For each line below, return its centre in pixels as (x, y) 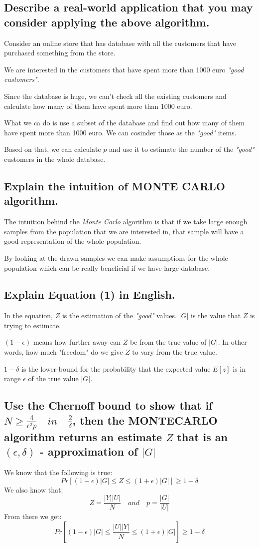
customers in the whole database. (55, 159)
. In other (232, 342)
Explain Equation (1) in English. (90, 294)
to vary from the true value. (175, 352)
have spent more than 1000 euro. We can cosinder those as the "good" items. (120, 132)
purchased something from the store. (60, 53)
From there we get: (33, 516)
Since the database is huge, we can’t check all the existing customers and (115, 96)
